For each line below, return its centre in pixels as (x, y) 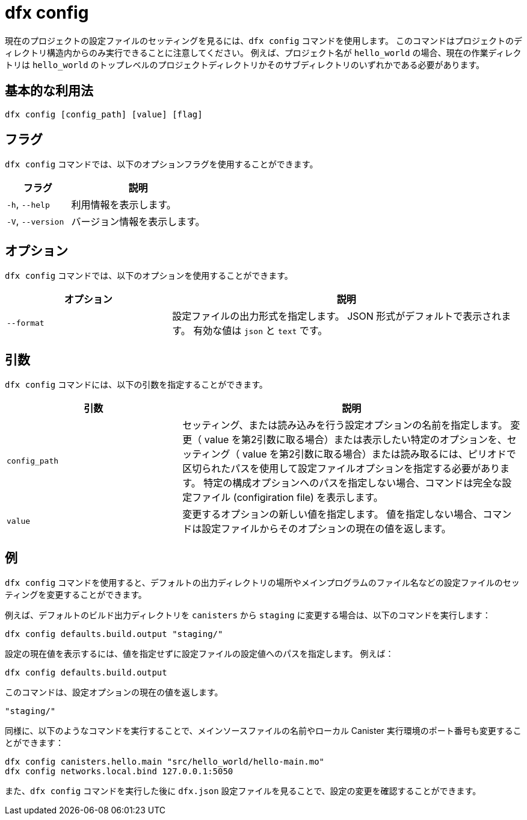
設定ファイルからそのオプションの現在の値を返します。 (326, 529)
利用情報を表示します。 (124, 205)
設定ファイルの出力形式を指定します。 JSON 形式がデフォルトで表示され (337, 316)
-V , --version (35, 221)
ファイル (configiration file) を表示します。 (288, 498)
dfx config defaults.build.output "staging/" (114, 634)
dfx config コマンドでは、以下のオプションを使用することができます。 (149, 276)
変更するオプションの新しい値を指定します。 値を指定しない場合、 (333, 514)
